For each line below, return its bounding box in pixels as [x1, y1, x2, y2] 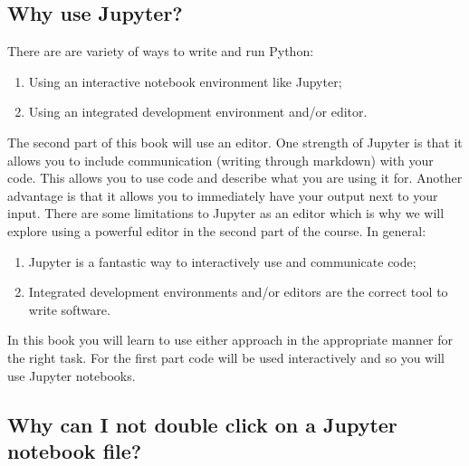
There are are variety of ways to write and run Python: [7, 42, 314, 61]
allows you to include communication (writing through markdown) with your [7, 150, 434, 169]
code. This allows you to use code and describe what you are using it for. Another [7, 168, 463, 187]
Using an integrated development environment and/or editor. [28, 102, 368, 121]
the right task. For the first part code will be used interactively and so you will [7, 347, 445, 366]
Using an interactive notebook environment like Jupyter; [28, 71, 342, 90]
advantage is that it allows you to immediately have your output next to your [7, 185, 438, 204]
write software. [28, 300, 110, 319]
